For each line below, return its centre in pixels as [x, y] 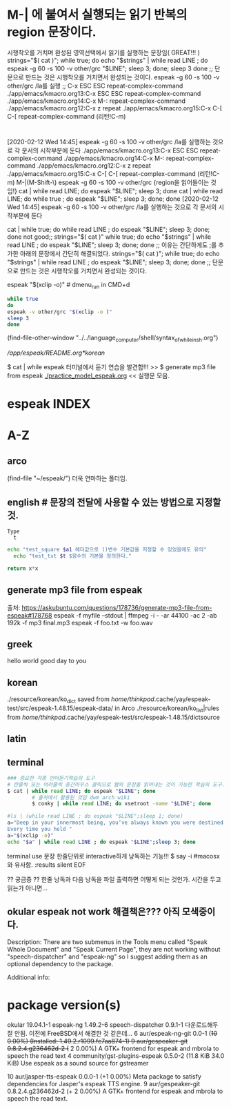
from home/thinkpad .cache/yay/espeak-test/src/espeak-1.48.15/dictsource [114, 717]
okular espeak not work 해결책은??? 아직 [94, 912]
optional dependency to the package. [60, 963]
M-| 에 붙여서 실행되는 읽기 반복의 [97, 15]
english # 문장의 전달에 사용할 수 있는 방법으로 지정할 [114, 502]
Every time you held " [40, 830]
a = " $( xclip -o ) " [30, 835]
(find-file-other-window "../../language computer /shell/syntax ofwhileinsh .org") [113, 338]
